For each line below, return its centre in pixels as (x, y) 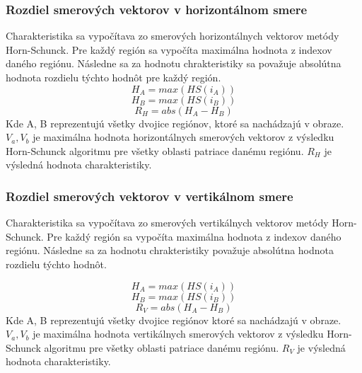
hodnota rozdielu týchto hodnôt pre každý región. (113, 77)
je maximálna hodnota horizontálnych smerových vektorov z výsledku (183, 137)
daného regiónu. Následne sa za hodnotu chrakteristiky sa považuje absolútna (174, 63)
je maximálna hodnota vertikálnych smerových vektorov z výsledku (178, 334)
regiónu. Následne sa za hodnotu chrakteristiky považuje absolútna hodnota (170, 250)
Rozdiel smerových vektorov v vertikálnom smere (150, 196)
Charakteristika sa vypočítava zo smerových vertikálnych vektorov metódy (167, 223)
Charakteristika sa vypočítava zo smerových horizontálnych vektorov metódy (173, 36)
